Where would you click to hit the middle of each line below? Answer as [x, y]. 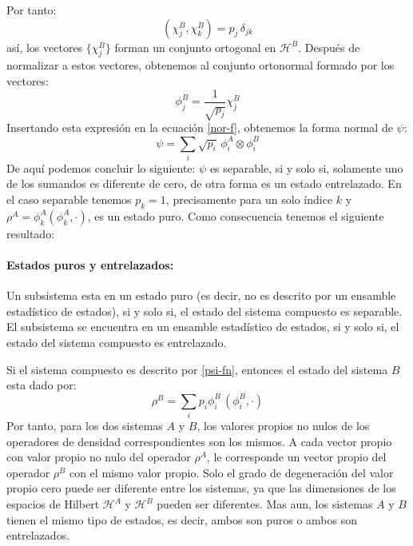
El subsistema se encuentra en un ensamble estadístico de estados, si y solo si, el [203, 327]
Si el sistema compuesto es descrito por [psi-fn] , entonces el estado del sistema [197, 369]
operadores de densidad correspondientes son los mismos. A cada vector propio [199, 441]
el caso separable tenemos [69, 199]
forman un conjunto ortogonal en [195, 47]
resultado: [31, 233]
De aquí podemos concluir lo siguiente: [101, 167]
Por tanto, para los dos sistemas [85, 426]
